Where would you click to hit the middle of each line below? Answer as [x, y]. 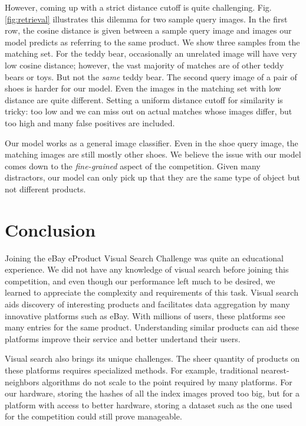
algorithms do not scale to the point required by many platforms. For [167, 381]
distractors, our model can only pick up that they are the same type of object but [152, 177]
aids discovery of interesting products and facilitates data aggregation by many [147, 304]
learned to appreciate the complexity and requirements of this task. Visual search [152, 292]
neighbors [22, 381]
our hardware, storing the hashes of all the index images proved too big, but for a [152, 393]
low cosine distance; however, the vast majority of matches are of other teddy [144, 65]
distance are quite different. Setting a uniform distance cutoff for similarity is [144, 99]
